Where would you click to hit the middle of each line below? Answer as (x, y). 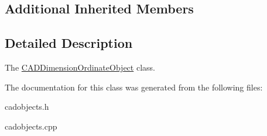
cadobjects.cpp (31, 126)
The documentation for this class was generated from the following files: (134, 87)
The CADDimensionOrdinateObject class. (80, 67)
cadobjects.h (27, 107)
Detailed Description (69, 43)
